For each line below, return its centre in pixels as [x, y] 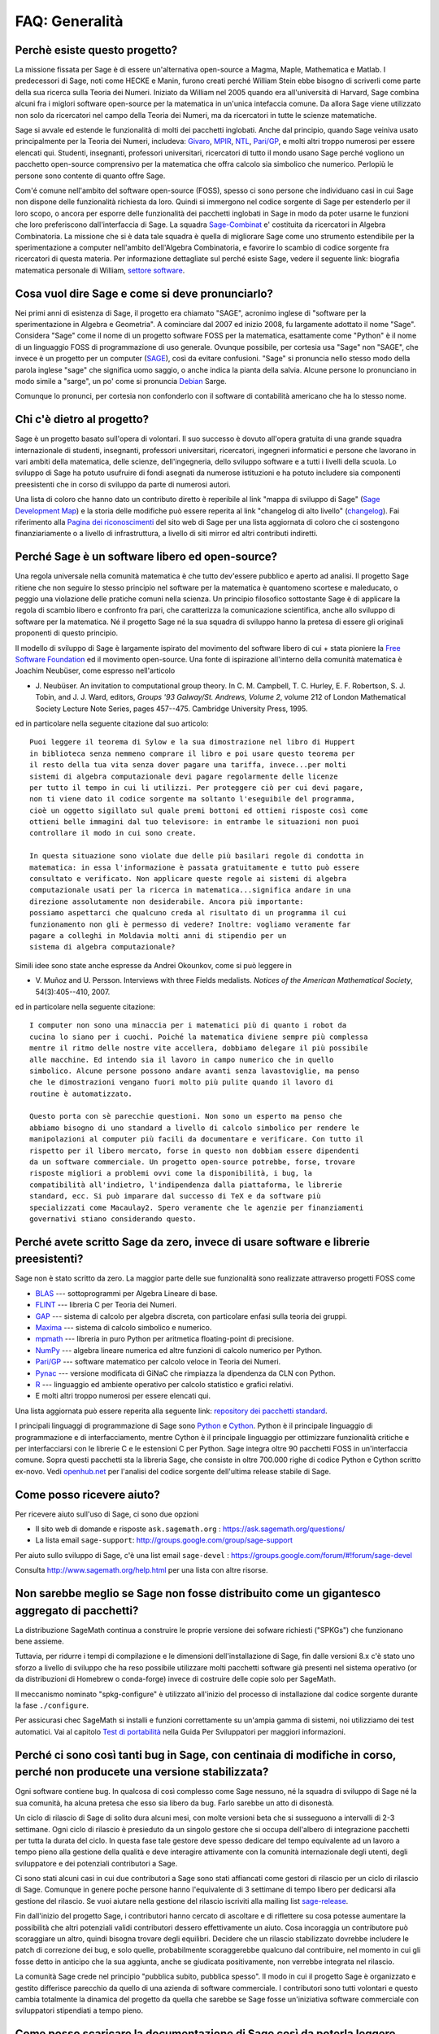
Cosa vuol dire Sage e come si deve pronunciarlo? [144, 293]
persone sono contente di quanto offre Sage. [90, 176]
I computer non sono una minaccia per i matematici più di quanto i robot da [188, 1026]
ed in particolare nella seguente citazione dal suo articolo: [112, 723]
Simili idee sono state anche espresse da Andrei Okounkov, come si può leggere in [153, 965]
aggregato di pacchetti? [77, 1611]
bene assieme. [39, 1641]
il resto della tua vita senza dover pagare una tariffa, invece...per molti [188, 765]
